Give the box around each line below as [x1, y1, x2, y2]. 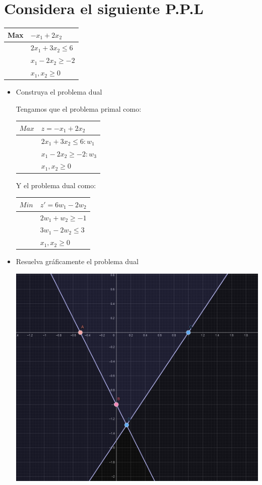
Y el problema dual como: [16, 180, 96, 190]
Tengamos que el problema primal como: [16, 103, 142, 114]
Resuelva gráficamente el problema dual [16, 256, 139, 267]
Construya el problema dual [16, 87, 102, 97]
